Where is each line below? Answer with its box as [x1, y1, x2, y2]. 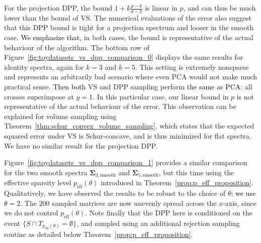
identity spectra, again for [4, 61, 84, 72]
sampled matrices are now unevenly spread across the [52, 197, 217, 208]
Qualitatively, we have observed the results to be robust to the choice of [4, 187, 226, 198]
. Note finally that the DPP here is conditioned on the [85, 207, 252, 218]
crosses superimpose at [4, 91, 74, 101]
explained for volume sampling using [4, 110, 117, 121]
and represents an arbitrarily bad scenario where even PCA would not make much [4, 71, 257, 82]
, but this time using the [158, 167, 234, 177]
